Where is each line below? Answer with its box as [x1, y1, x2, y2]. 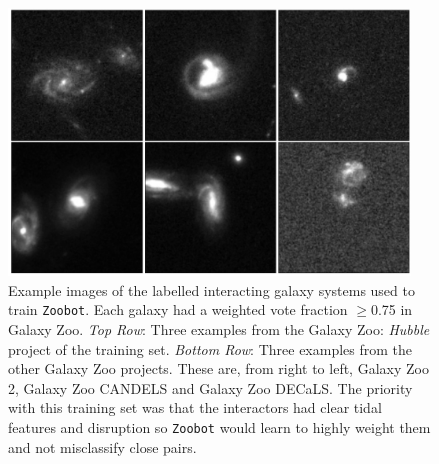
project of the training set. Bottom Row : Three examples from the [8, 338, 413, 359]
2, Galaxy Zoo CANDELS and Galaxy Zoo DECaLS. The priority [8, 377, 413, 398]
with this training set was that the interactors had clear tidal [8, 397, 382, 418]
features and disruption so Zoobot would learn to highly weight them [8, 417, 431, 438]
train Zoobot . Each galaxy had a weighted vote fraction [8, 299, 348, 320]
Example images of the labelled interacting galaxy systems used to [8, 279, 415, 300]
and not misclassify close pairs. [8, 436, 197, 457]
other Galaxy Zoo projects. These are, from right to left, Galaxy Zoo [8, 358, 429, 379]
